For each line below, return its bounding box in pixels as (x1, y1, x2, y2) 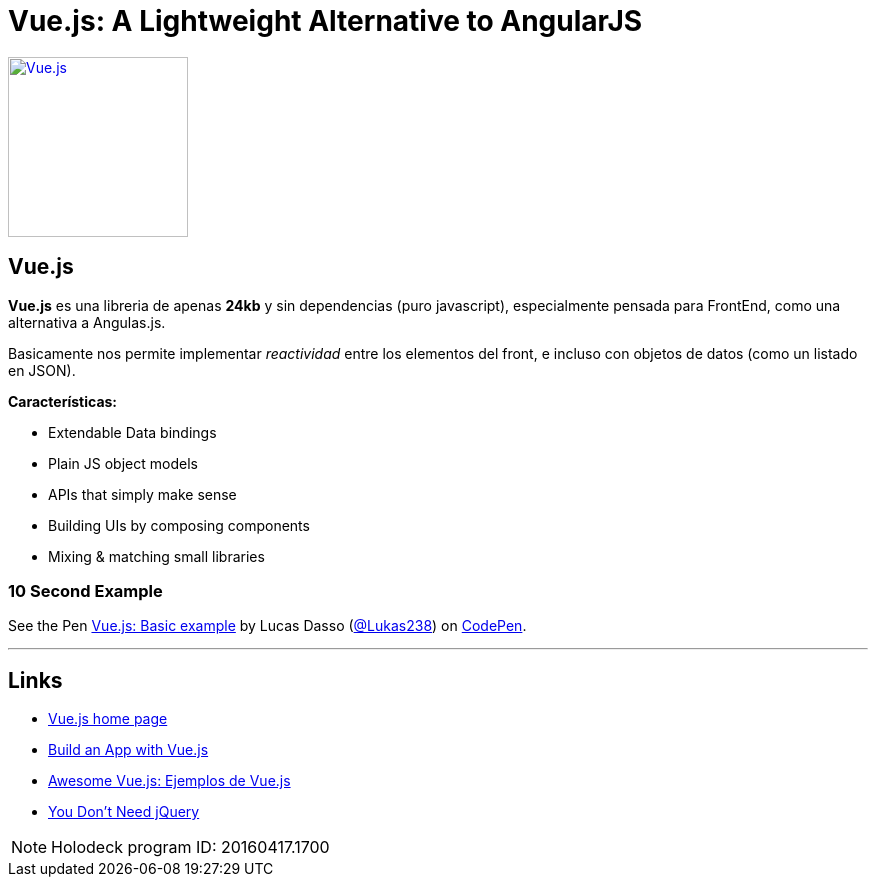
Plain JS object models (48, 454, 198, 472)
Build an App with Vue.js (48, 741, 209, 759)
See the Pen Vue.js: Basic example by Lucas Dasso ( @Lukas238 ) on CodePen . (8, 617, 527, 635)
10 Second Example (8, 580, 163, 601)
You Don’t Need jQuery (48, 803, 200, 821)
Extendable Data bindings (48, 423, 217, 441)
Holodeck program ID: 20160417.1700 (51, 837, 330, 858)
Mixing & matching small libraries (48, 547, 265, 565)
